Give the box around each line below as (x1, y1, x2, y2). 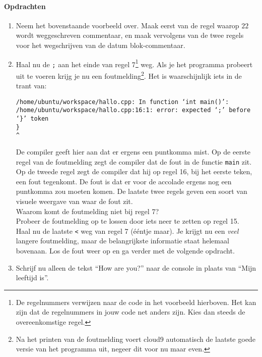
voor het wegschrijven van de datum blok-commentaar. (16, 39, 185, 50)
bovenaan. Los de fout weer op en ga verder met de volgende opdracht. (16, 245, 235, 256)
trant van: (16, 80, 47, 91)
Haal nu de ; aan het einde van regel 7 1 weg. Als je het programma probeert (16, 57, 253, 69)
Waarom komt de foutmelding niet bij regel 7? (16, 206, 159, 216)
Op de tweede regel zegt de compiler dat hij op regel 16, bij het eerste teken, (16, 166, 252, 177)
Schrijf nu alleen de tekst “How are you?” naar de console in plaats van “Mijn (16, 262, 256, 273)
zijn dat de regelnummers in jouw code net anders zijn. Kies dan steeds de (16, 307, 245, 317)
